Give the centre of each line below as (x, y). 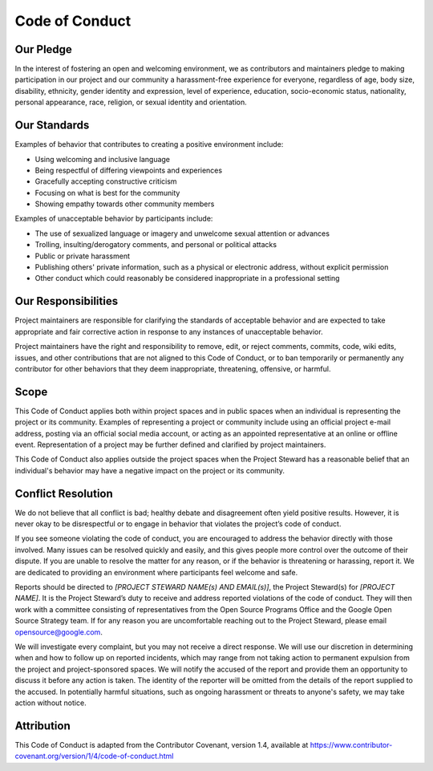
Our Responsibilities (67, 301)
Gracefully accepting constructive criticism (106, 181)
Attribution (43, 726)
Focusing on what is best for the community (107, 193)
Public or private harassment (83, 256)
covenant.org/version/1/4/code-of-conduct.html (94, 756)
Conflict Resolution (64, 493)
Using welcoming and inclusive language (103, 159)
